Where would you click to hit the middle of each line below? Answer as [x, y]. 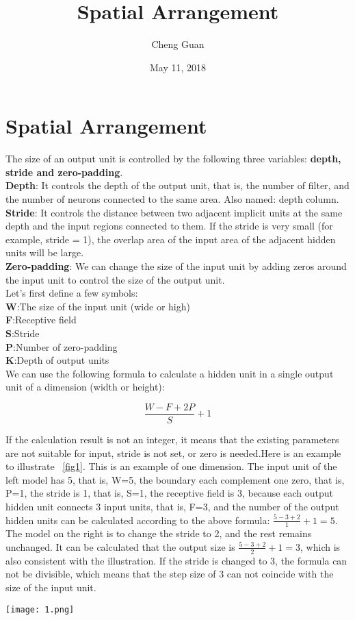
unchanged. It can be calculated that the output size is [120, 546]
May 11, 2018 [178, 67]
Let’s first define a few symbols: [72, 293]
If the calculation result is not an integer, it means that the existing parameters [172, 439]
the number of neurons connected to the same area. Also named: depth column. [172, 199]
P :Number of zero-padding [62, 346]
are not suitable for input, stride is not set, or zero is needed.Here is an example [173, 452]
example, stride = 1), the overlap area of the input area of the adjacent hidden [171, 239]
